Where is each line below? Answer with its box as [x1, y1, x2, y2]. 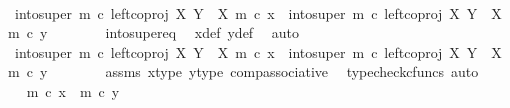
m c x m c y [26, 80, 120, 101]
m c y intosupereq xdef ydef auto [8, 22, 300, 43]
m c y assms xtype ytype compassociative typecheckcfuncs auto [8, 61, 479, 82]
